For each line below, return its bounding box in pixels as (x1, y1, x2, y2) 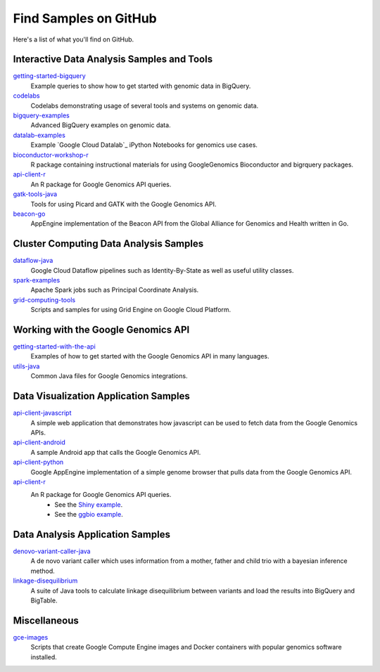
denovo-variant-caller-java (13, 547, 91, 555)
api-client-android (13, 438, 66, 446)
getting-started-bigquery (13, 72, 86, 80)
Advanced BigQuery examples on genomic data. (30, 121, 172, 129)
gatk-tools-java (13, 190, 58, 198)
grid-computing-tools (13, 295, 76, 304)
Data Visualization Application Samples (13, 390, 190, 402)
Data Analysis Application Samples (13, 528, 170, 541)
